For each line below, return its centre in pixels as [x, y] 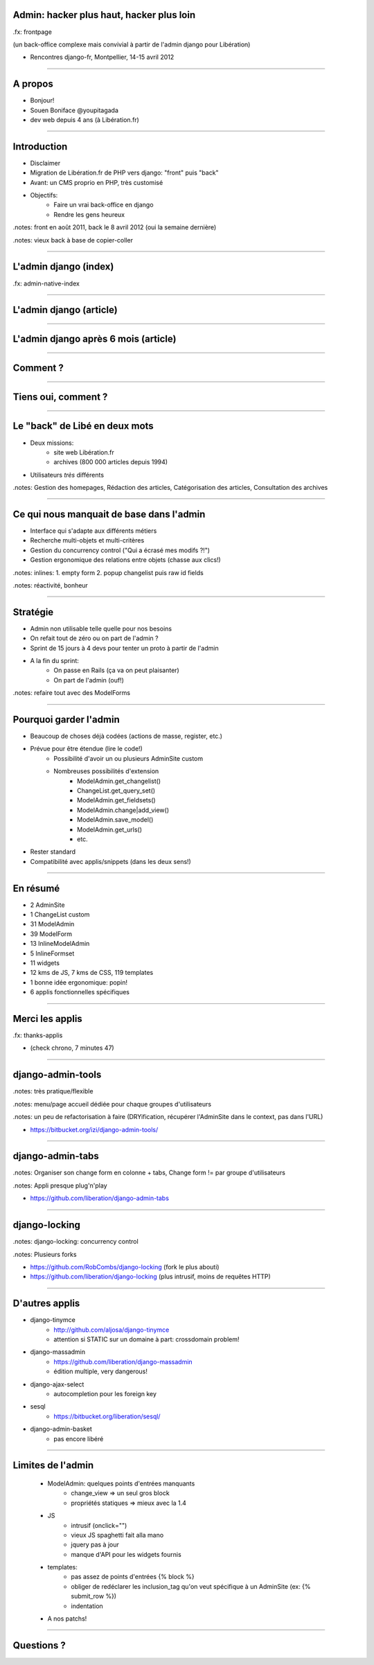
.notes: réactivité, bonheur [50, 585]
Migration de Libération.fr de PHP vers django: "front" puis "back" [124, 173]
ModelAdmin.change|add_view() [123, 810]
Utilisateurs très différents [67, 475]
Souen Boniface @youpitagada [74, 110]
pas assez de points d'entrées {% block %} [133, 1577]
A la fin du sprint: [54, 661]
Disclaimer [45, 163]
